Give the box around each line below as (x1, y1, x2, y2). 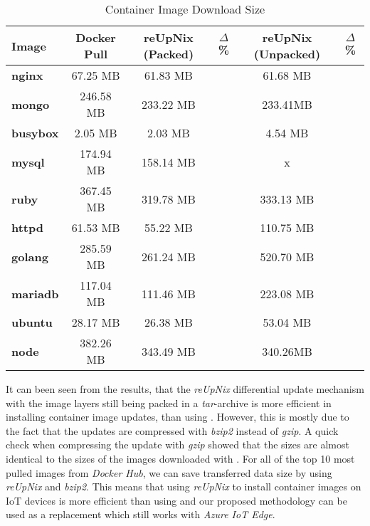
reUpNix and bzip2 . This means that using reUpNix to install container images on (6, 479, 361, 494)
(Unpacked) (253, 46, 321, 62)
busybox (11, 125, 59, 141)
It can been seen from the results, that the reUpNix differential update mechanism (6, 382, 364, 396)
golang (11, 248, 48, 265)
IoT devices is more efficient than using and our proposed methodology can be (6, 493, 347, 507)
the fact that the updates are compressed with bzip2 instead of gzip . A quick (6, 423, 339, 438)
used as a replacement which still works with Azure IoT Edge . (6, 507, 275, 522)
